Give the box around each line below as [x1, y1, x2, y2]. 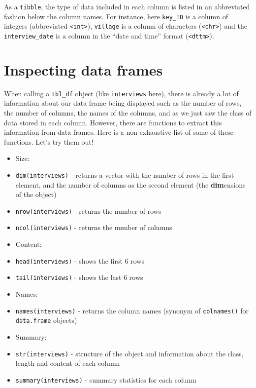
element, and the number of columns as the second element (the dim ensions [15, 179, 246, 190]
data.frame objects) [15, 315, 77, 325]
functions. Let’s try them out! [4, 136, 94, 147]
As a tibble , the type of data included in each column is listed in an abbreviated [4, 1, 250, 11]
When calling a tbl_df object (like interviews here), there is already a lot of [4, 88, 239, 98]
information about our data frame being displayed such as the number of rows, [4, 98, 242, 108]
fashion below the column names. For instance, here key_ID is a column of [4, 11, 228, 21]
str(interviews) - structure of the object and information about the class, [15, 348, 244, 358]
